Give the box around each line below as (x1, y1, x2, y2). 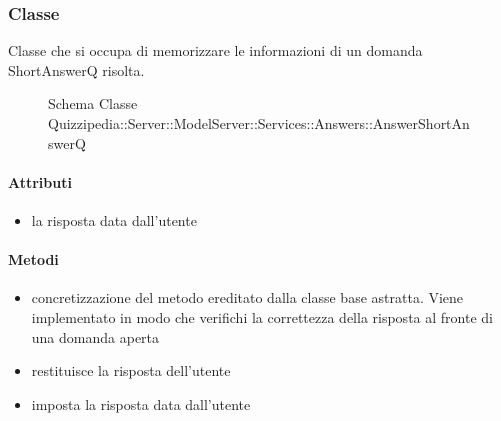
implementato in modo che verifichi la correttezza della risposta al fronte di (31, 306, 493, 327)
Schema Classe (48, 93, 138, 114)
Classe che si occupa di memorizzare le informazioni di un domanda (8, 40, 423, 61)
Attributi (8, 171, 72, 192)
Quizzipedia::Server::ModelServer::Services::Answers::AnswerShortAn (48, 113, 470, 133)
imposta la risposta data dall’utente (31, 393, 251, 414)
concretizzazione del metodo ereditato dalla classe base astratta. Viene (31, 287, 464, 308)
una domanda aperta (31, 326, 160, 347)
